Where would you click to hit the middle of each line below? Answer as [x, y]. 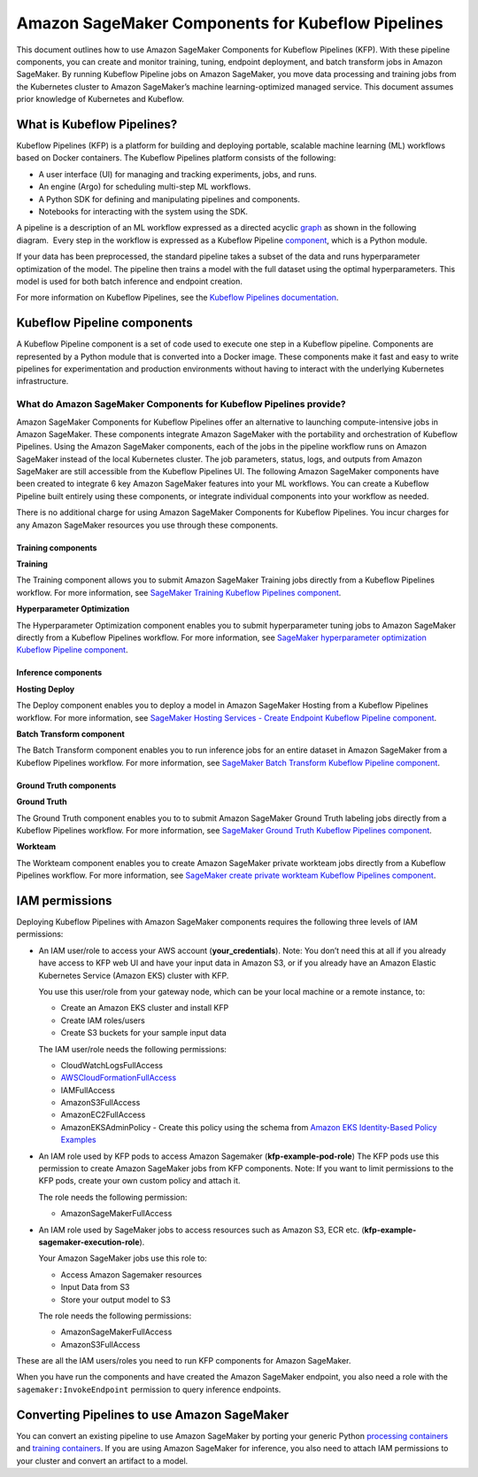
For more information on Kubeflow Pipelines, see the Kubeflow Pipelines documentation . [177, 298]
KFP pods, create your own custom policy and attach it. [139, 1181]
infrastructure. [42, 381]
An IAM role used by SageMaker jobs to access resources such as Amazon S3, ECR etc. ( [201, 1230]
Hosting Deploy [46, 689]
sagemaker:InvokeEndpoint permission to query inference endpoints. [149, 1389]
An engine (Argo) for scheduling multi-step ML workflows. [145, 187]
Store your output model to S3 [116, 1300]
